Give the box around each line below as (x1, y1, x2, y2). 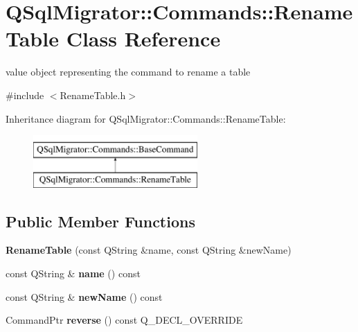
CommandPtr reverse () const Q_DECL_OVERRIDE (6, 313, 243, 327)
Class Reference (66, 24, 221, 53)
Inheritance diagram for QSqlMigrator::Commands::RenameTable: (6, 111, 286, 125)
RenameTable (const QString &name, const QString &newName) (6, 243, 292, 257)
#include (6, 87, 44, 102)
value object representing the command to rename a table (6, 64, 251, 79)
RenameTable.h (60, 87, 126, 102)
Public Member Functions (6, 210, 195, 231)
